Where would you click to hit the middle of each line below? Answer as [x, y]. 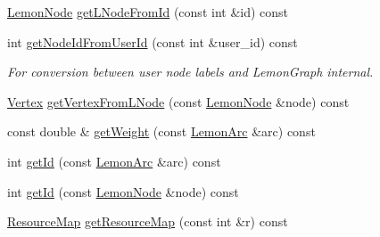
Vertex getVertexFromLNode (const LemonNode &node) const [178, 101]
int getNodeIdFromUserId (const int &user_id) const [153, 41]
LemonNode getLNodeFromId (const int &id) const [148, 12]
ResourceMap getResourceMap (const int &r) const [148, 221]
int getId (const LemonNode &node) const [123, 191]
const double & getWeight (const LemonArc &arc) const [161, 131]
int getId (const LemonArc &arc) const [114, 161]
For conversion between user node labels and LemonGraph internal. [190, 72]
